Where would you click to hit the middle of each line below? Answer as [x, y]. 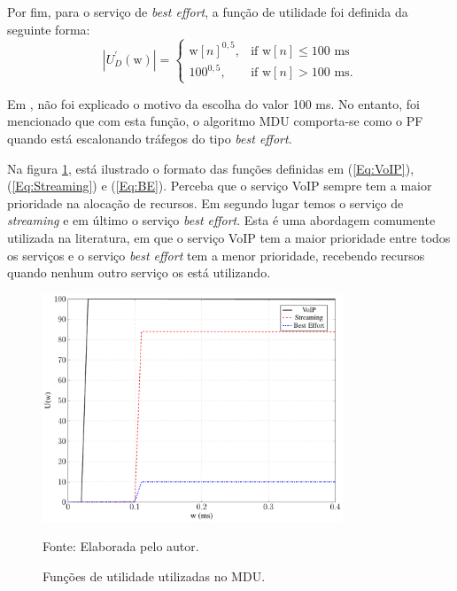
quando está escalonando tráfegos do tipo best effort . [150, 138]
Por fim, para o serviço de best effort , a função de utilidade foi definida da [208, 12]
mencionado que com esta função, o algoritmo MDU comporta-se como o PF [215, 121]
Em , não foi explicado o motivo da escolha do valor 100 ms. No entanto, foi [213, 103]
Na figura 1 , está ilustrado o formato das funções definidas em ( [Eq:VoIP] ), [211, 168]
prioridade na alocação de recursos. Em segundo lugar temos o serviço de [205, 202]
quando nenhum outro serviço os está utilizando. [139, 272]
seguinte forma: [49, 29]
